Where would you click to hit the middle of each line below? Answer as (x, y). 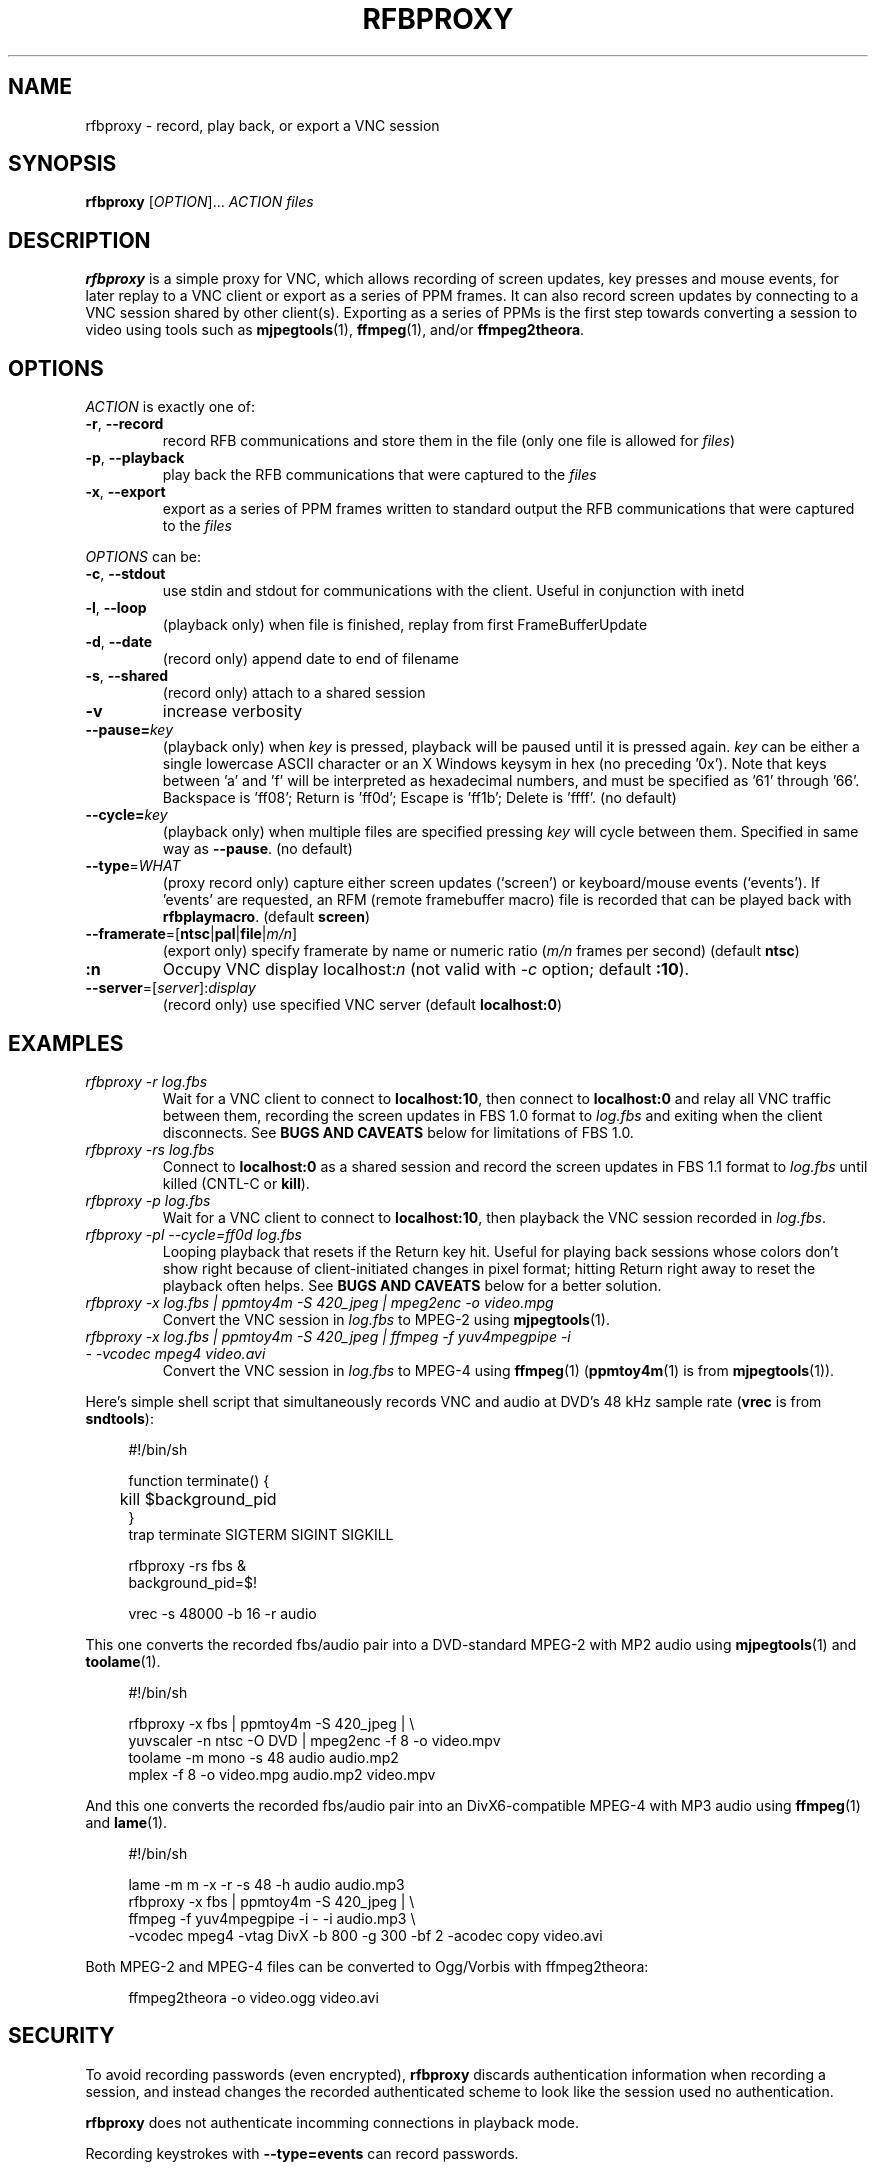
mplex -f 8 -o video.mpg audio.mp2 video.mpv (282, 1774)
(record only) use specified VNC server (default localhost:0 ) (362, 1005)
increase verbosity (232, 711)
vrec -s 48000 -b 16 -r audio (222, 1613)
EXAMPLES (66, 1043)
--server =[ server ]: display (170, 988)
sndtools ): (119, 1418)
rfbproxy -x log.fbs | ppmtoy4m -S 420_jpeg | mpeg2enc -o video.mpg (319, 1302)
